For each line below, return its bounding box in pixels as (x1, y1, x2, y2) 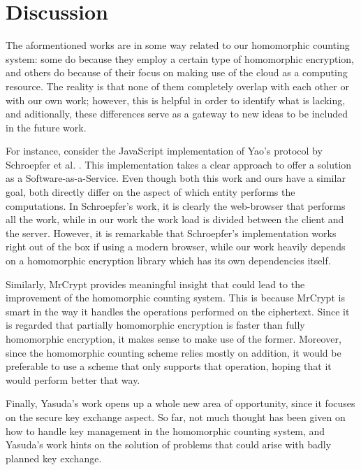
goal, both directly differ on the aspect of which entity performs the (6, 185, 295, 199)
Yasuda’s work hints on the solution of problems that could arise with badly (6, 437, 332, 452)
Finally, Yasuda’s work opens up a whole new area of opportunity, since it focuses (6, 396, 355, 411)
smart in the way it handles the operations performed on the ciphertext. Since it (6, 304, 350, 318)
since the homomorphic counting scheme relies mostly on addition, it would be (6, 345, 341, 359)
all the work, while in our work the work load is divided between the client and (6, 212, 344, 227)
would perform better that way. (6, 372, 140, 387)
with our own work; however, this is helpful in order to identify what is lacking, (6, 92, 346, 107)
